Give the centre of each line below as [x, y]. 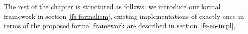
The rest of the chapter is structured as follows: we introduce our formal [112, 6]
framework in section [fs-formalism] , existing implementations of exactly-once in [124, 16]
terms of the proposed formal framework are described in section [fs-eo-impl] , [120, 25]
